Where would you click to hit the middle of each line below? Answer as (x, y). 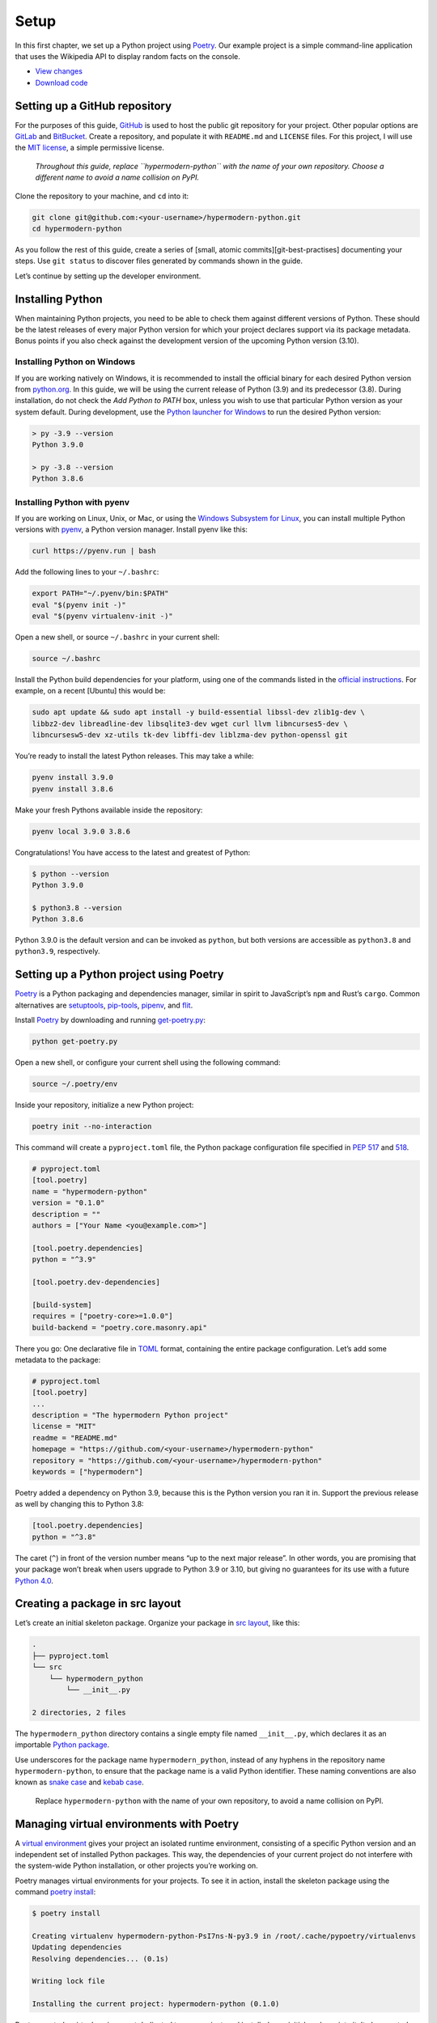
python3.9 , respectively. (57, 952)
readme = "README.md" (75, 1438)
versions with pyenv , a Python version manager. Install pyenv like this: (132, 529)
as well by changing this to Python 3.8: (80, 1504)
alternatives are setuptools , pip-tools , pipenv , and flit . (104, 1005)
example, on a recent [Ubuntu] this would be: (90, 691)
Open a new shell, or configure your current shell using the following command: (148, 1062)
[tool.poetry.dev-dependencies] (96, 1282)
